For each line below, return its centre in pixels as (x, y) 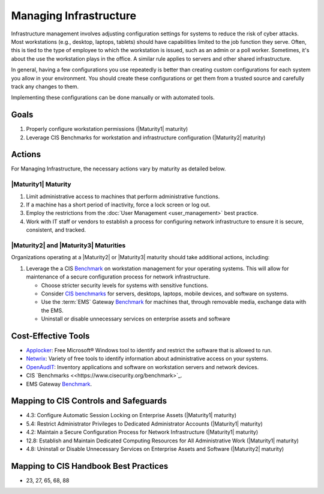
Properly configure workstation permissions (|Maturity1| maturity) (107, 129)
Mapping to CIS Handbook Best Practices (90, 466)
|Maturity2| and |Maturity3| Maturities (68, 245)
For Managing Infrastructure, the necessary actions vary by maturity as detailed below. (118, 169)
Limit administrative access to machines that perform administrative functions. (123, 196)
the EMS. (52, 310)
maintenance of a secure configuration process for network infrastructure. (118, 277)
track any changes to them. (45, 86)
